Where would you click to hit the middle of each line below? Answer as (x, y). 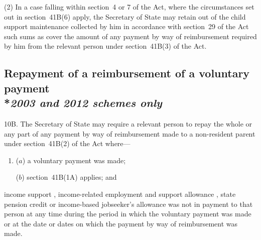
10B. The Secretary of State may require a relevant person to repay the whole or (128, 123)
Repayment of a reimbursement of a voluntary (127, 73)
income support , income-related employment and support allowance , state (120, 194)
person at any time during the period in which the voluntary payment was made (128, 214)
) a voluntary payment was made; (74, 160)
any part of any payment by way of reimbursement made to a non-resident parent (130, 133)
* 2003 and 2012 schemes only (83, 103)
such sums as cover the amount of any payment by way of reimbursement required (130, 36)
